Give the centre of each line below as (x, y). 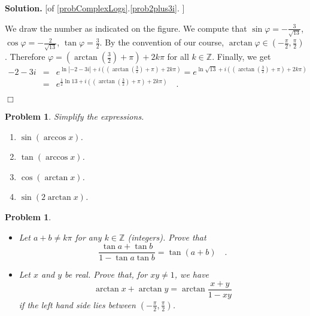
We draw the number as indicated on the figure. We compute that (126, 28)
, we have (192, 274)
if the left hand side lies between (77, 304)
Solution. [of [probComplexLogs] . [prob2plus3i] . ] (95, 8)
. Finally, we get (241, 56)
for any (88, 237)
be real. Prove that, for (106, 274)
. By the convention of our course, (162, 42)
